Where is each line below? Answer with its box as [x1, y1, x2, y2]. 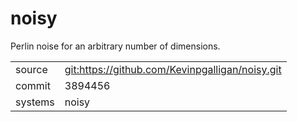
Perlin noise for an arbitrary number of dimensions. [10, 40, 221, 52]
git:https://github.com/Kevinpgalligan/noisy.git [64, 62, 282, 76]
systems [15, 95, 55, 109]
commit [15, 78, 51, 92]
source [15, 62, 48, 76]
